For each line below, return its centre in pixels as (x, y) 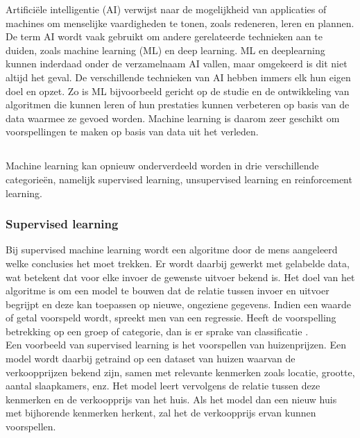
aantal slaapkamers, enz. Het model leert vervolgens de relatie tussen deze (163, 386)
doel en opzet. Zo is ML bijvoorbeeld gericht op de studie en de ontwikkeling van (178, 91)
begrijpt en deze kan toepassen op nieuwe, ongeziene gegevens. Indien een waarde (179, 304)
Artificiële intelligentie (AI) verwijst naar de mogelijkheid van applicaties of (166, 9)
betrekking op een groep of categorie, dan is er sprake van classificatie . (157, 331)
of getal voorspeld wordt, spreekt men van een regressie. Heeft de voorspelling (171, 318)
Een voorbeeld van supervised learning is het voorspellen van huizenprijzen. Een (176, 345)
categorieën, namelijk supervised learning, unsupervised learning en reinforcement (179, 179)
